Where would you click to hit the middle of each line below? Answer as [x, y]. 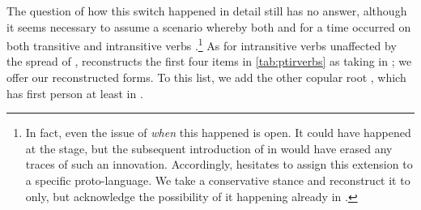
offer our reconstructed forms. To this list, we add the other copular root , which [206, 77]
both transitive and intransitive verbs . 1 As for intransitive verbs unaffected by [202, 44]
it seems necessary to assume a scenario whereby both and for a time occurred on [209, 26]
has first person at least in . [75, 93]
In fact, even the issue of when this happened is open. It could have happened [218, 133]
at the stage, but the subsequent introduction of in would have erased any [209, 148]
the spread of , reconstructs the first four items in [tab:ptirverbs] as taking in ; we [209, 61]
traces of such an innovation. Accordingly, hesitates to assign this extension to [219, 164]
